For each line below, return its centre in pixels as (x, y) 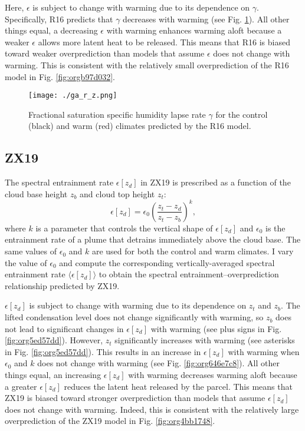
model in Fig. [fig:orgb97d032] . (60, 76)
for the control (242, 114)
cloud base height (36, 193)
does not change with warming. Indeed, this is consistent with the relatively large (152, 409)
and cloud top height (117, 193)
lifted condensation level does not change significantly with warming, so (134, 317)
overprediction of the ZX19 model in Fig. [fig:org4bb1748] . (110, 421)
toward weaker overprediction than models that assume (105, 53)
